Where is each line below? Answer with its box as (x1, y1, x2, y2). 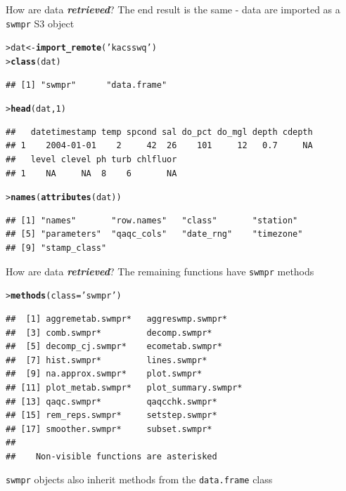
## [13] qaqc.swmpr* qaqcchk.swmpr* (6, 396, 217, 407)
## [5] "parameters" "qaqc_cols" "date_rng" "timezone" (6, 229, 303, 240)
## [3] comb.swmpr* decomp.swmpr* (6, 327, 212, 338)
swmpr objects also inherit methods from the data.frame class (6, 472, 273, 487)
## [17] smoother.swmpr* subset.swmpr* (6, 424, 212, 434)
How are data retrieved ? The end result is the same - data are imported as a (6, 2, 340, 16)
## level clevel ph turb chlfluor (6, 155, 177, 164)
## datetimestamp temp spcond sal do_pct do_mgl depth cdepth (6, 126, 313, 137)
